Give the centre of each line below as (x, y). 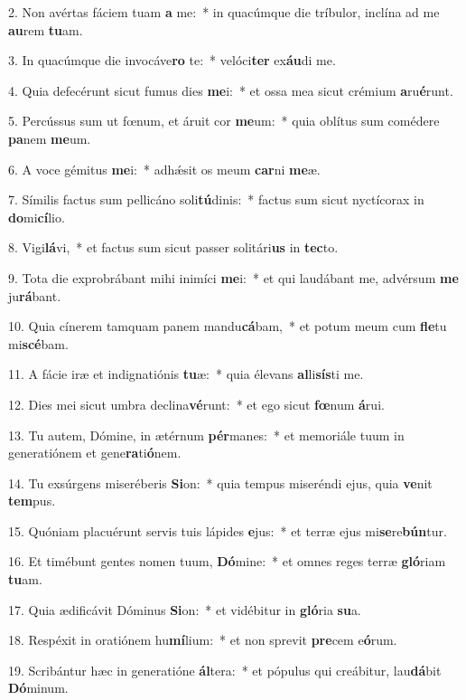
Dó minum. (38, 688)
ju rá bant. (35, 295)
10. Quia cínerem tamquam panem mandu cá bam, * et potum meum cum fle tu (228, 326)
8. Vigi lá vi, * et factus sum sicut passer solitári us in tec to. (173, 247)
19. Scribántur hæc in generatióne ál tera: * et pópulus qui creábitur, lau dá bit (225, 670)
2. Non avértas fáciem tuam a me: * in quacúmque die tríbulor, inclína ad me (224, 12)
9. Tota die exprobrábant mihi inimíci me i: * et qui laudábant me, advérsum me (233, 277)
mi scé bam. (38, 343)
